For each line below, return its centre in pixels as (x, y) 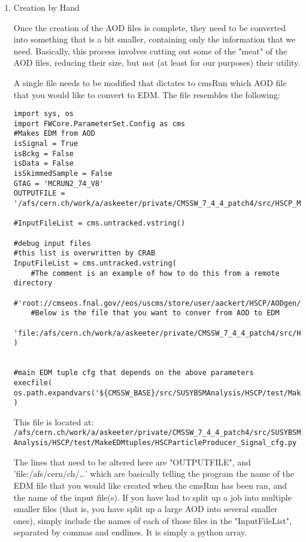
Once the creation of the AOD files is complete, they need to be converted (149, 27)
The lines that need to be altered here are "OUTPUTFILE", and (132, 462)
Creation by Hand (46, 7)
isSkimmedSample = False (63, 174)
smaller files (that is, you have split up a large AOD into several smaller (146, 509)
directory (33, 283)
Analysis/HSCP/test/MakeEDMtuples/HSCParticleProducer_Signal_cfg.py (155, 443)
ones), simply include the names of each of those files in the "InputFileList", (152, 520)
